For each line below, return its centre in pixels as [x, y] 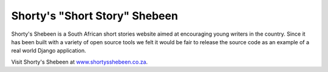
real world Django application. [49, 51]
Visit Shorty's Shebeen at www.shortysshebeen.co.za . [80, 62]
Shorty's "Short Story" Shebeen [95, 16]
